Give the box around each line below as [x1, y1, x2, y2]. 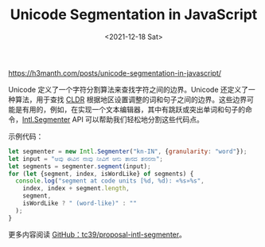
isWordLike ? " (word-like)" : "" [22, 199, 137, 208]
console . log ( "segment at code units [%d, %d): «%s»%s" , [15, 177, 205, 185]
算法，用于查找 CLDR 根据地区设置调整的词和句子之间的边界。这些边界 [14, 94, 247, 104]
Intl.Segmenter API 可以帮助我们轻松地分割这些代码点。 [22, 114, 205, 124]
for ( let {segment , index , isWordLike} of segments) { [8, 170, 194, 178]
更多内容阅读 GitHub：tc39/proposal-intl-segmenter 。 [8, 229, 187, 239]
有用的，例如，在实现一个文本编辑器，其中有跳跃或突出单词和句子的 [21, 104, 245, 114]
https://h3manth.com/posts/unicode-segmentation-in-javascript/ [8, 68, 221, 77]
